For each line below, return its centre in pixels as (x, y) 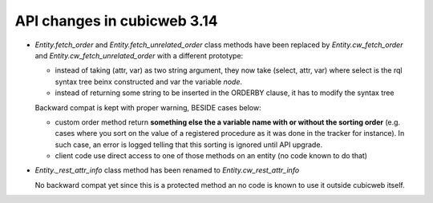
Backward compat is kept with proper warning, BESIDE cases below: (148, 107)
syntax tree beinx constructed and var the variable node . (148, 82)
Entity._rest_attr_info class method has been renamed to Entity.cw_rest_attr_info (167, 170)
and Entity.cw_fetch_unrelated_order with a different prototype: (139, 55)
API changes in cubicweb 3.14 (116, 21)
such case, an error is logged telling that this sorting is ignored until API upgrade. (189, 145)
